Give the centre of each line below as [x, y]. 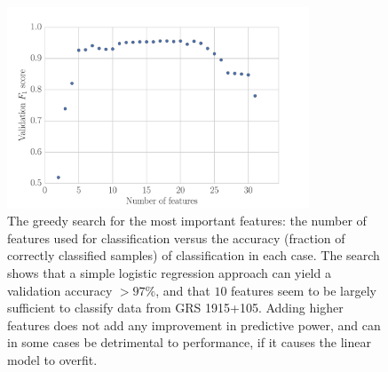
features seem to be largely [304, 290]
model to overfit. [52, 359]
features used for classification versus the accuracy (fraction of [176, 237]
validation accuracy [60, 290]
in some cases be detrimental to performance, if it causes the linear [189, 342]
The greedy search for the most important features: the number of [187, 221]
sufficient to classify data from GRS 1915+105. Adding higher [175, 308]
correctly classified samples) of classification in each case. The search [194, 255]
